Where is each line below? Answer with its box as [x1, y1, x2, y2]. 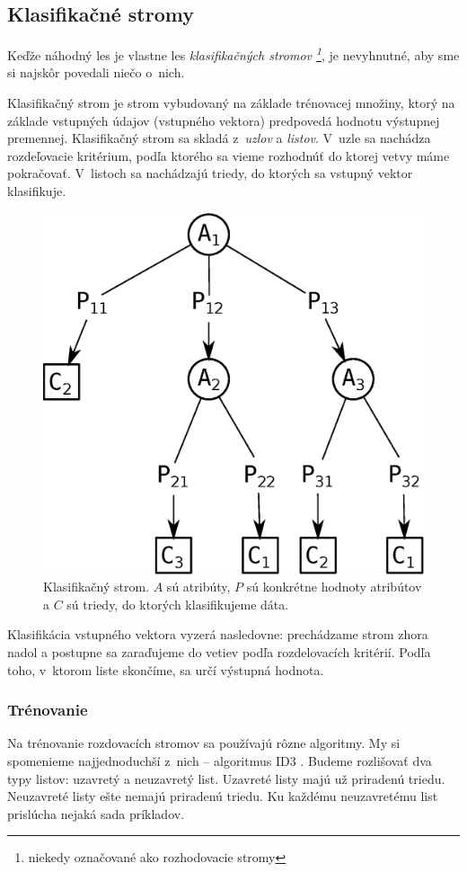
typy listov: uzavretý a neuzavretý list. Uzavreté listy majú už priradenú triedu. [7, 769, 445, 787]
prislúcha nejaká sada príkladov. [7, 804, 185, 823]
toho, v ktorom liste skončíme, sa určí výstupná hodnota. [7, 660, 324, 679]
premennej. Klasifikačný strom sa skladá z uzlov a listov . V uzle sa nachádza [7, 129, 431, 147]
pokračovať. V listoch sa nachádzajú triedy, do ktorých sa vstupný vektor [7, 164, 413, 182]
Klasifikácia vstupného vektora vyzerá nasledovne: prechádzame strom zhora [7, 625, 428, 644]
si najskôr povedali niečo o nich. [7, 63, 185, 82]
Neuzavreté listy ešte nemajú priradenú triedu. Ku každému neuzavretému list [7, 787, 438, 805]
